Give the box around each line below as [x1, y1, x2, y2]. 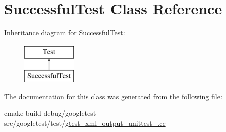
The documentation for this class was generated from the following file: [4, 91, 222, 101]
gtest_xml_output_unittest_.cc [65, 118, 166, 128]
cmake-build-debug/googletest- [4, 108, 98, 118]
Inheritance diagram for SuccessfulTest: [4, 27, 125, 38]
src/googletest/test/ [4, 118, 65, 128]
